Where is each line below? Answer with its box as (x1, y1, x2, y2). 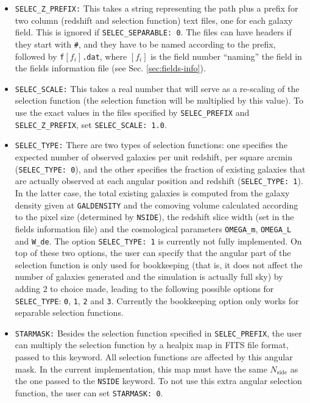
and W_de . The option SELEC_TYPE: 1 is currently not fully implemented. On (15, 234, 302, 247)
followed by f (15, 49, 65, 62)
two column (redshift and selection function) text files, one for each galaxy (15, 13, 293, 26)
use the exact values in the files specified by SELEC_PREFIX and (15, 106, 250, 119)
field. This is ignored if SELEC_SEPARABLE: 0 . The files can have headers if (15, 26, 292, 38)
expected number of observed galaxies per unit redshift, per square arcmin (15, 151, 293, 163)
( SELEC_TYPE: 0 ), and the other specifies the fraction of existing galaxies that (15, 162, 306, 175)
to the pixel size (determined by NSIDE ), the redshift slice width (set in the (15, 210, 294, 223)
